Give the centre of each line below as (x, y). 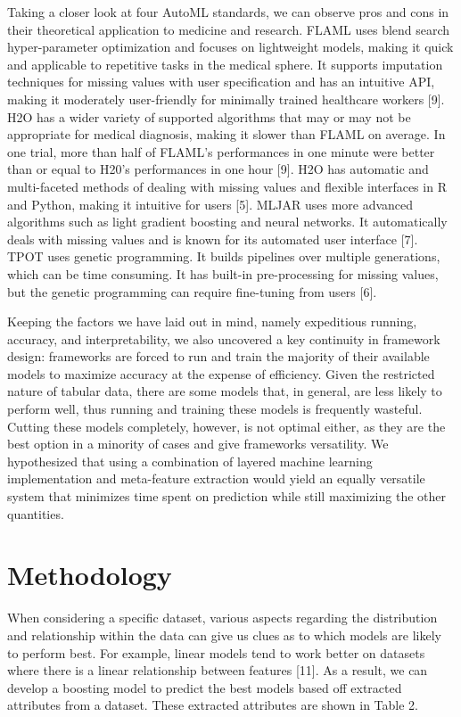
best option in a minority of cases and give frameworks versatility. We (198, 444)
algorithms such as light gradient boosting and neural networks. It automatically (227, 222)
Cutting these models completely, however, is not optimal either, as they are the (226, 426)
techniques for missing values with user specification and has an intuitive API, (221, 82)
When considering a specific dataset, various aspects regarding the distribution (222, 618)
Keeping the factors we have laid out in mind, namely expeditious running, (212, 321)
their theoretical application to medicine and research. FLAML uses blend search (229, 29)
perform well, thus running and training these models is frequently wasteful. (215, 409)
